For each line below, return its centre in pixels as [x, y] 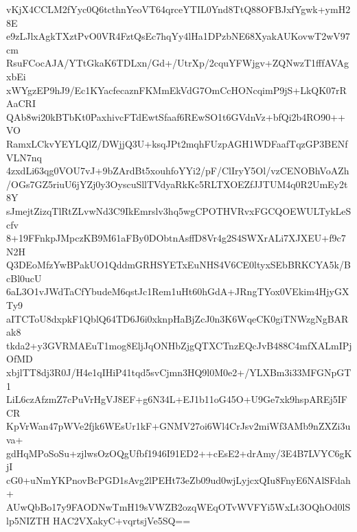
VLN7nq [24, 157]
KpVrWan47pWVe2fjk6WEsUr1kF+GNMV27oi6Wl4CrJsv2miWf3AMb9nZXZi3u [178, 426]
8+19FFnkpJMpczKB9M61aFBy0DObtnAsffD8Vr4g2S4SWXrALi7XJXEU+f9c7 [176, 238]
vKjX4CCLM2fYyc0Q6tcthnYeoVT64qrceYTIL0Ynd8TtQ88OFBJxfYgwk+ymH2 [178, 9]
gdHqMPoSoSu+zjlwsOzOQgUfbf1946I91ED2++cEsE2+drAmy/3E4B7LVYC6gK [179, 453]
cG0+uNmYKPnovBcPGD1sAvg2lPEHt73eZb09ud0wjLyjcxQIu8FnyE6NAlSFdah [178, 479]
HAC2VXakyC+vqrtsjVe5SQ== [122, 520]
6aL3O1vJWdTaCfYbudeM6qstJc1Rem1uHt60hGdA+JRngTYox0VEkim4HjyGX [178, 291]
